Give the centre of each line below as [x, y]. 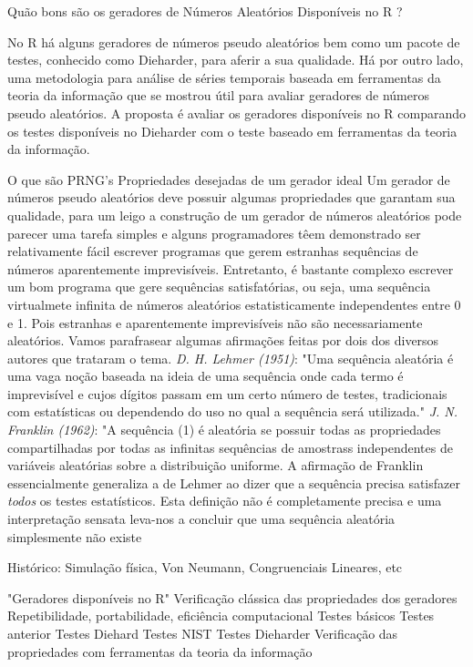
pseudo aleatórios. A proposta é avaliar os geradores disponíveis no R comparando [237, 113]
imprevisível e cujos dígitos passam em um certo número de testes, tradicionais [227, 393]
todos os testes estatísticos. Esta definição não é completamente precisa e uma [225, 501]
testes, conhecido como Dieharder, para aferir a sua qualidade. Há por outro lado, [236, 60]
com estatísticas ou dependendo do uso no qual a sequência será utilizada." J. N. [233, 411]
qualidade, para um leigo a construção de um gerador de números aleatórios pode [235, 215]
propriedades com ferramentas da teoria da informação [160, 651]
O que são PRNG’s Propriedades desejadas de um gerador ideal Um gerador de [229, 179]
